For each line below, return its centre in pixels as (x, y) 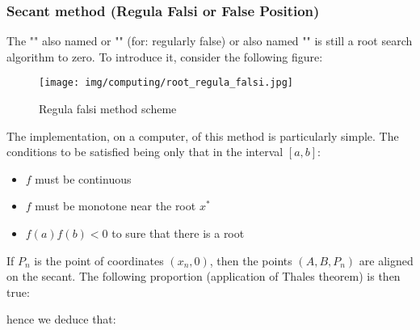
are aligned (386, 260)
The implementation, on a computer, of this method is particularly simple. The (203, 135)
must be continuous (83, 178)
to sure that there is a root (178, 233)
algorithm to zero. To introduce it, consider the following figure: (165, 56)
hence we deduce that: (61, 319)
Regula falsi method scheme (108, 109)
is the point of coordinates (99, 260)
